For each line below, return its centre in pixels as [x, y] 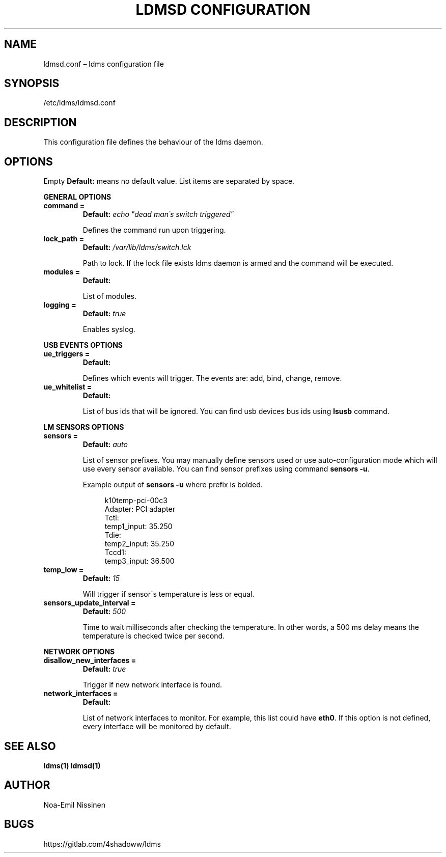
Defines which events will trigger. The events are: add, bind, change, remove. [212, 378]
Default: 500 [104, 612]
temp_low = [64, 570]
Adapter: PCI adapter [140, 509]
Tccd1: [116, 552]
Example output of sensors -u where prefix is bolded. [173, 485]
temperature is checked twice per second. [154, 636]
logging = [60, 305]
